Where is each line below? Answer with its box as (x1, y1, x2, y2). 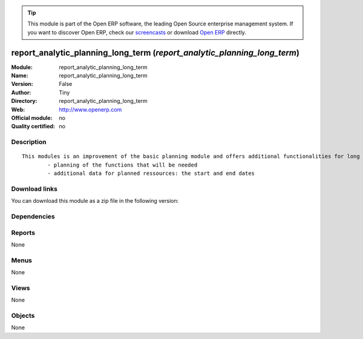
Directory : (11, 97, 38, 105)
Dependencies (11, 212, 56, 221)
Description (11, 138, 47, 146)
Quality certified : (11, 123, 56, 130)
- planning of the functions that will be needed (47, 161, 198, 168)
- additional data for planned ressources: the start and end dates (47, 170, 255, 177)
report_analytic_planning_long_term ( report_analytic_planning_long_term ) (11, 47, 299, 58)
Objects (11, 312, 35, 320)
